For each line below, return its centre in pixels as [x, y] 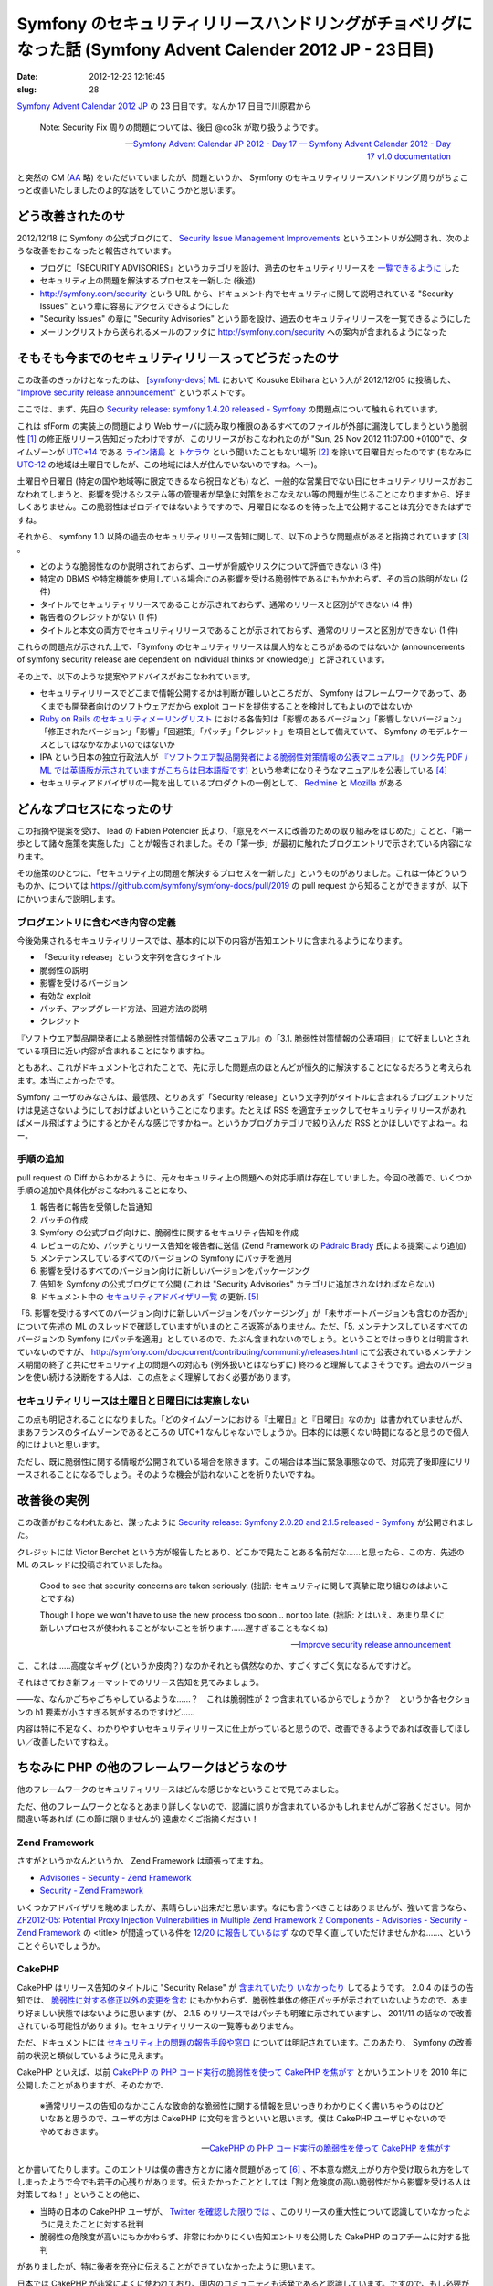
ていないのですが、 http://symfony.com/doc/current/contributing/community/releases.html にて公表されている [225, 1351]
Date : [27, 77]
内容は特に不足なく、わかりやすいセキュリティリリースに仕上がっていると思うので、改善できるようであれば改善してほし [244, 1729]
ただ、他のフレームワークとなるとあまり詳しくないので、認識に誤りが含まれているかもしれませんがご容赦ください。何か [244, 1806]
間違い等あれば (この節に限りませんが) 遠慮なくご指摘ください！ [138, 1819]
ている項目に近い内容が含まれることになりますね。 [113, 1051]
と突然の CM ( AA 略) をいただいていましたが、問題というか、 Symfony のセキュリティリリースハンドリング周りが [231, 177]
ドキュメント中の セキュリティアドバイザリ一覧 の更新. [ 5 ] [149, 1297]
